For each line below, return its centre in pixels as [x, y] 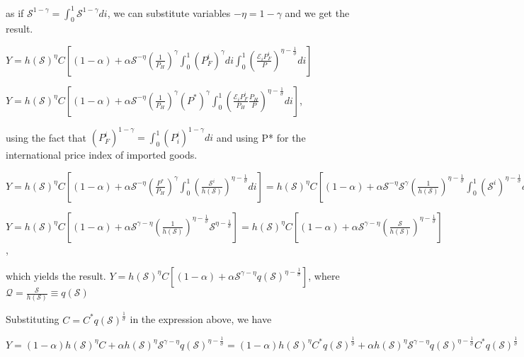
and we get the [317, 12]
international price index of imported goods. [102, 155]
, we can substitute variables [169, 12]
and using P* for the [261, 137]
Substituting [33, 319]
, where [324, 275]
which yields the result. [56, 275]
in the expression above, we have [201, 319]
